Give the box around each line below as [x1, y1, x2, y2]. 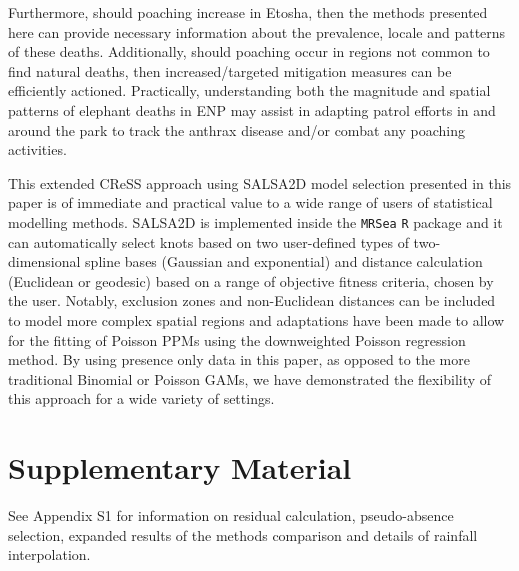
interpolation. [8, 544, 91, 565]
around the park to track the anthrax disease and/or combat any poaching [8, 119, 465, 140]
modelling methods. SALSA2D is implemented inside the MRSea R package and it [8, 211, 503, 232]
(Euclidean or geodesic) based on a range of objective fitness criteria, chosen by [8, 270, 494, 291]
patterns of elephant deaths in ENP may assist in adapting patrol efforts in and [8, 99, 496, 120]
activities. [8, 139, 67, 160]
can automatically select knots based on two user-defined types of [8, 231, 409, 252]
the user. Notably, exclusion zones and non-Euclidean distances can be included [8, 290, 496, 311]
